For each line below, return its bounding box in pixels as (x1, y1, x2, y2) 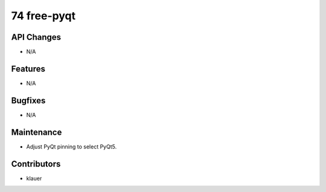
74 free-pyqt (11, 9, 75, 22)
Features (11, 63, 45, 74)
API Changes (11, 32, 62, 42)
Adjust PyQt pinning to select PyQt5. (26, 142, 117, 150)
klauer (26, 174, 42, 182)
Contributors (11, 159, 61, 169)
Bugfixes (11, 95, 46, 106)
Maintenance (11, 127, 62, 137)
